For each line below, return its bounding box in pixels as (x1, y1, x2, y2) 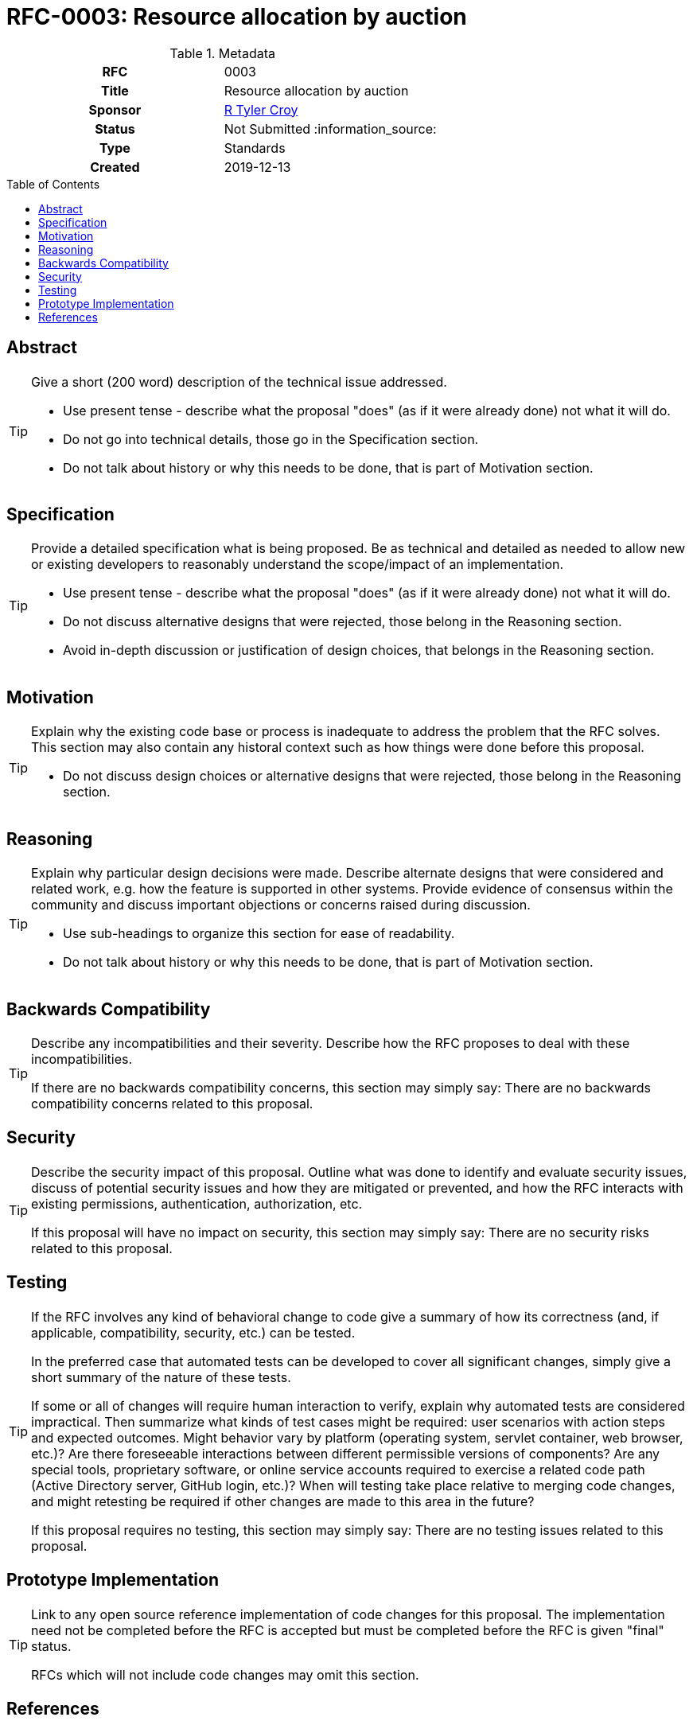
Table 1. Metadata (169, 45, 275, 61)
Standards (224, 139, 286, 156)
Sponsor (88, 101, 142, 118)
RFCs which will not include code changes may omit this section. (31, 1666, 419, 1683)
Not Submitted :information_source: (224, 120, 437, 137)
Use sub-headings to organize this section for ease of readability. (63, 925, 455, 942)
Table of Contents (6, 177, 100, 191)
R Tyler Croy (224, 101, 298, 118)
